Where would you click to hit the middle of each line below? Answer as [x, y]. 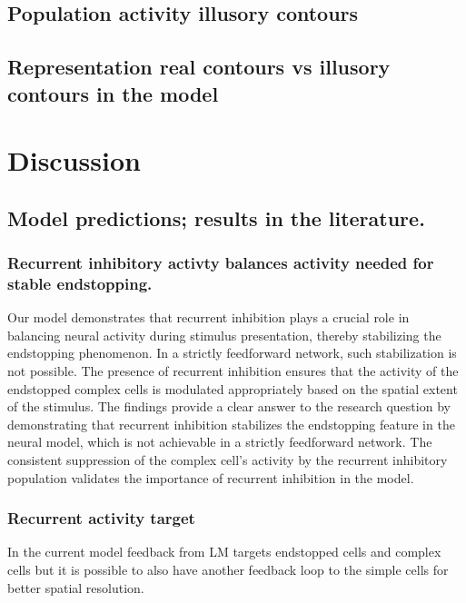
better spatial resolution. [76, 587]
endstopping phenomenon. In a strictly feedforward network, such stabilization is [232, 353]
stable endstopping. [80, 283]
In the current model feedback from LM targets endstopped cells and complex [224, 552]
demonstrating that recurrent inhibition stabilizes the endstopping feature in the [231, 424]
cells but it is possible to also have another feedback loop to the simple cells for [228, 569]
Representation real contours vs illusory [199, 67]
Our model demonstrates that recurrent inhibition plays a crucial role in [208, 317]
